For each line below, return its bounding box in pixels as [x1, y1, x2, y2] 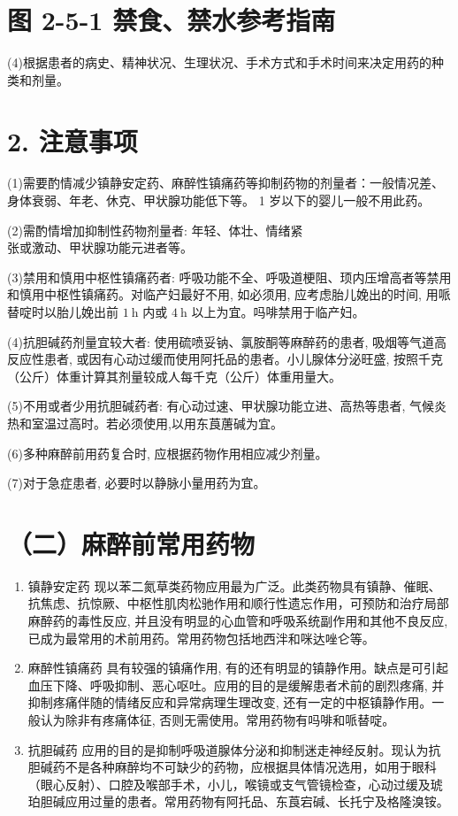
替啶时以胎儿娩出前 [7, 303, 118, 320]
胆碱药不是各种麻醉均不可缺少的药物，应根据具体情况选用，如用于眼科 [27, 758, 437, 776]
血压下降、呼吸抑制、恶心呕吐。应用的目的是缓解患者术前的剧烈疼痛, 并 [27, 675, 445, 694]
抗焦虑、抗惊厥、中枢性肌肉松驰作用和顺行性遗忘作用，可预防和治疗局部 [27, 594, 449, 612]
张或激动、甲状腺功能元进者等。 [7, 238, 193, 257]
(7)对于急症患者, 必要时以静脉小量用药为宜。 [7, 473, 266, 492]
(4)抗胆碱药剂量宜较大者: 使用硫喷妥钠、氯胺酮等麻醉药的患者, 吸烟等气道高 [7, 332, 447, 350]
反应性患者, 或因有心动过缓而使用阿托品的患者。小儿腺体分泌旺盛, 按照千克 [7, 350, 444, 368]
